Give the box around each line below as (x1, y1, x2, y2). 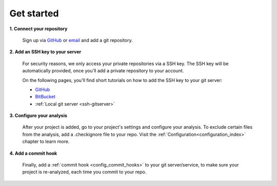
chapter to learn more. (22, 138, 70, 144)
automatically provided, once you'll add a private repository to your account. (22, 68, 184, 74)
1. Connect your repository (9, 26, 68, 32)
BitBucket (35, 94, 56, 100)
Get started (9, 8, 59, 19)
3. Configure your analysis (9, 113, 68, 119)
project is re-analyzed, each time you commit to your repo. (22, 169, 147, 175)
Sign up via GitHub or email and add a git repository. (22, 37, 133, 43)
